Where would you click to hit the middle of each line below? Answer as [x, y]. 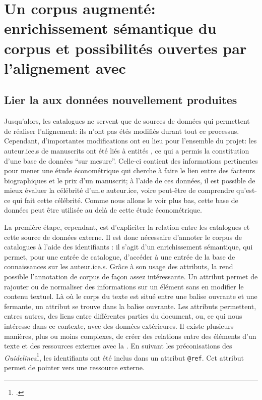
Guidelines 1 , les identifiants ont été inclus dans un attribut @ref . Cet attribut [124, 357]
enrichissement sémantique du [110, 28]
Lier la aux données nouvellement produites [121, 100]
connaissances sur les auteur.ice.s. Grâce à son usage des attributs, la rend [119, 266]
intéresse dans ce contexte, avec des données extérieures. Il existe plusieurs [119, 326]
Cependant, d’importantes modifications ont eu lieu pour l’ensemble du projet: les [130, 141]
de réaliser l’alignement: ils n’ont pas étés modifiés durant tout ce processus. [122, 131]
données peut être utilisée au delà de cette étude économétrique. [103, 210]
